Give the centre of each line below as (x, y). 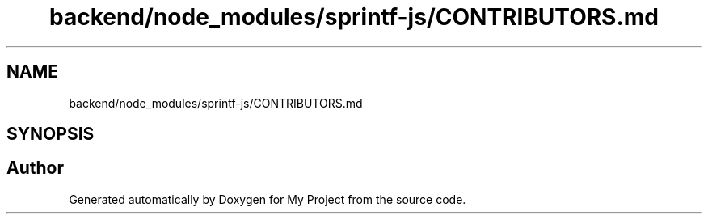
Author (35, 168)
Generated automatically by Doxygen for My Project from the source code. (268, 199)
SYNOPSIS (51, 134)
